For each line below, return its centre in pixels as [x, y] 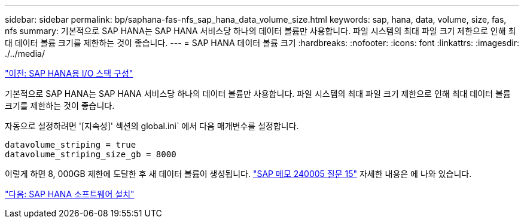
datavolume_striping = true [71, 145]
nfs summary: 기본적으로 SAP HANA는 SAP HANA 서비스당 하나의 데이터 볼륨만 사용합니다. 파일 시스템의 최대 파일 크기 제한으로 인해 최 [261, 31]
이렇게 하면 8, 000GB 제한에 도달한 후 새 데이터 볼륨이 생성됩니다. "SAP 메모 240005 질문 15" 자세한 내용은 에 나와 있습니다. [238, 174]
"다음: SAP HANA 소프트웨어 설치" [70, 194]
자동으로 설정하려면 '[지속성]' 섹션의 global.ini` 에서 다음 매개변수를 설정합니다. [152, 126]
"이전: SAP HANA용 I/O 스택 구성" [69, 73]
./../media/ [25, 54]
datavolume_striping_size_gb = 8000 [91, 154]
